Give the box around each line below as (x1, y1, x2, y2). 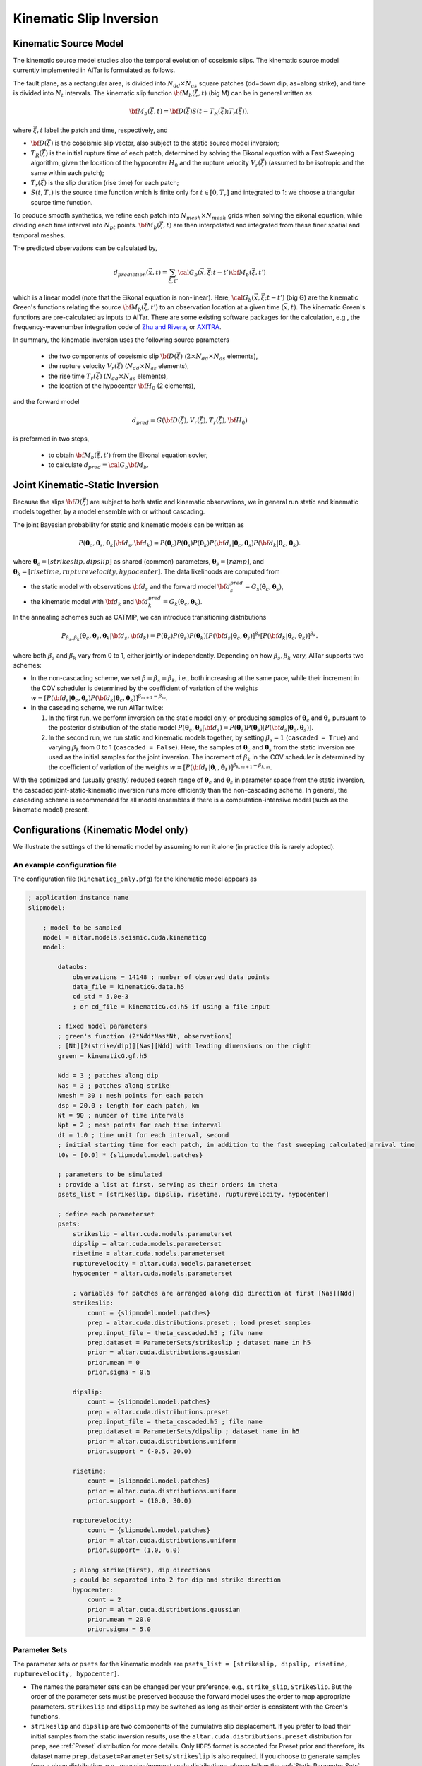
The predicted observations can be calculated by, (13, 244, 158, 252)
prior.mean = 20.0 (87, 1615, 151, 1623)
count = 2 (87, 1596, 121, 1604)
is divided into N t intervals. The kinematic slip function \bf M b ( (13, 89, 195, 99)
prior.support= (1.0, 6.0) (87, 1546, 181, 1554)
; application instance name (28, 894, 129, 902)
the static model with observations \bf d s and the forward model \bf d (30, 582, 231, 593)
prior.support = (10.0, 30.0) (87, 1497, 192, 1505)
